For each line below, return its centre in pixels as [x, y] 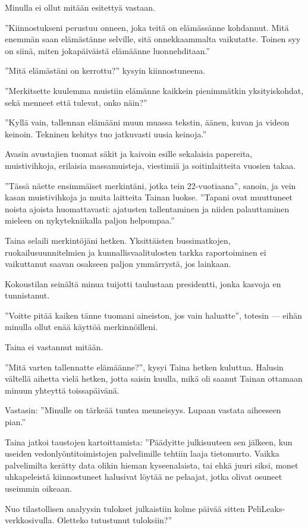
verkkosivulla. [30, 520]
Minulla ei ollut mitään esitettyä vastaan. [80, 7]
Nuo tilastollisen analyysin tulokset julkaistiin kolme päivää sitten [125, 508]
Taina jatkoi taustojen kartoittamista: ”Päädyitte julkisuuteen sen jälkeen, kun [149, 441]
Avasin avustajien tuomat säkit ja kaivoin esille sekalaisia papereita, [129, 154]
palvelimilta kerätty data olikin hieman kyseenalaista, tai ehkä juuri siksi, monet [152, 465]
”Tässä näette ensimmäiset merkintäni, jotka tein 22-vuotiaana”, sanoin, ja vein [150, 185]
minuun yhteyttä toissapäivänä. [62, 390]
